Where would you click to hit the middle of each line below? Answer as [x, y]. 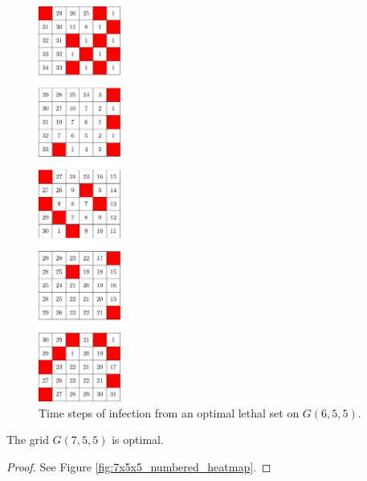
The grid [28, 440]
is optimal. [138, 440]
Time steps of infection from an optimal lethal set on [169, 412]
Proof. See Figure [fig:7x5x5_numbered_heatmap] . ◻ [139, 466]
